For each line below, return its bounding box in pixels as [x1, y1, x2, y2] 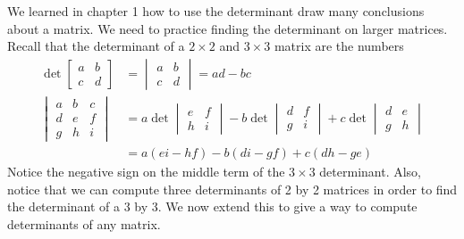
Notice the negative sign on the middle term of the [7, 162, 285, 181]
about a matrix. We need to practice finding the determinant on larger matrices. [7, 19, 448, 37]
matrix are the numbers [274, 37, 404, 55]
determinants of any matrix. [7, 214, 161, 233]
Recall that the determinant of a [7, 37, 185, 55]
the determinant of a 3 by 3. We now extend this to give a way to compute [7, 197, 418, 216]
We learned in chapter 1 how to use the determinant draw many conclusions [7, 2, 425, 20]
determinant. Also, [319, 162, 421, 181]
